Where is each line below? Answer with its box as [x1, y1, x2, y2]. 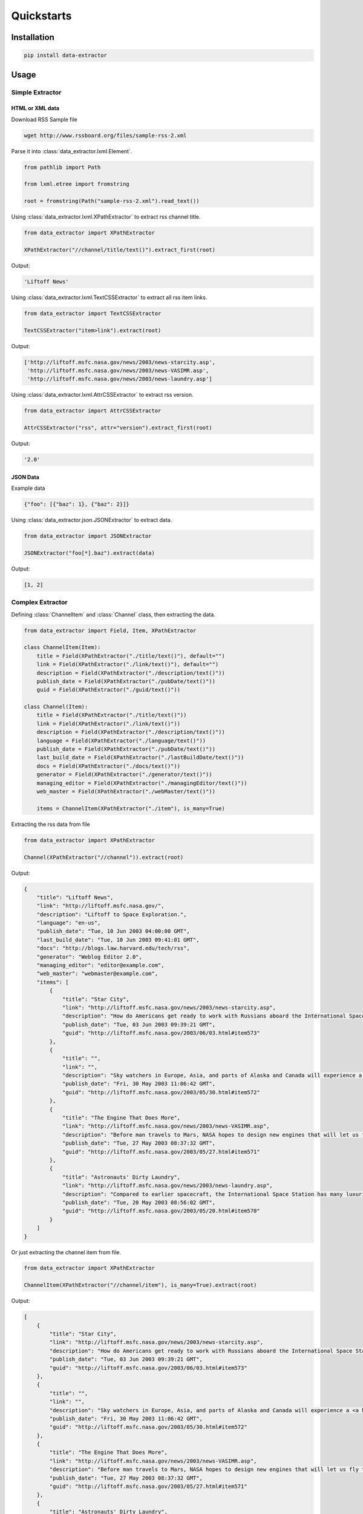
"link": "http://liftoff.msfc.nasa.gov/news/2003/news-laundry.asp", [62, 1182, 273, 1189]
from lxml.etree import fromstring [24, 180, 129, 188]
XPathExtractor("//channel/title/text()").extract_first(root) [24, 246, 216, 253]
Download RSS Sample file [11, 116, 78, 123]
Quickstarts [11, 9, 72, 22]
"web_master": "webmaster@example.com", [36, 970, 159, 977]
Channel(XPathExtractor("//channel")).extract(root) [24, 854, 184, 861]
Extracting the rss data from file [11, 821, 90, 828]
